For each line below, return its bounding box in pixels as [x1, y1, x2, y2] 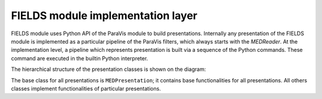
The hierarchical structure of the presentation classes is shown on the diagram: [11, 66, 206, 73]
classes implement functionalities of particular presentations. [11, 85, 161, 92]
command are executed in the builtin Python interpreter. [11, 54, 148, 62]
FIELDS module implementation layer [11, 9, 198, 22]
